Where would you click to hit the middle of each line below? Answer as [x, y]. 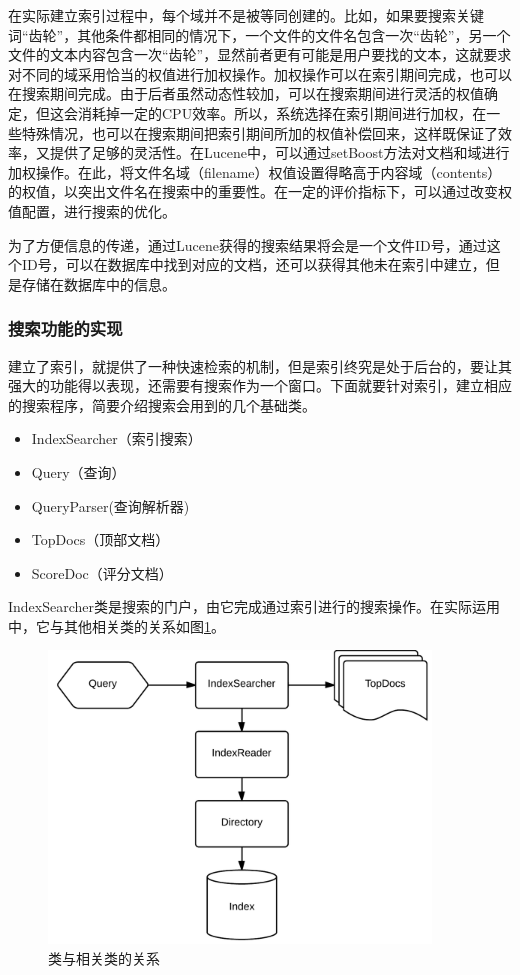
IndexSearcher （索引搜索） [116, 438]
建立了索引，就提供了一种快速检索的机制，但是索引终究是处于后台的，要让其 [260, 365]
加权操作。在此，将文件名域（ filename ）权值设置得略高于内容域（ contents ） [255, 171]
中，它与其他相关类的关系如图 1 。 [116, 625]
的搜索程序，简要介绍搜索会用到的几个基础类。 [162, 404]
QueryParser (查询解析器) [110, 505]
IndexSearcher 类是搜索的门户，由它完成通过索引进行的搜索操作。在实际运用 [254, 606]
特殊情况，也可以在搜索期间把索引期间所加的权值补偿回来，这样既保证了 [259, 132]
